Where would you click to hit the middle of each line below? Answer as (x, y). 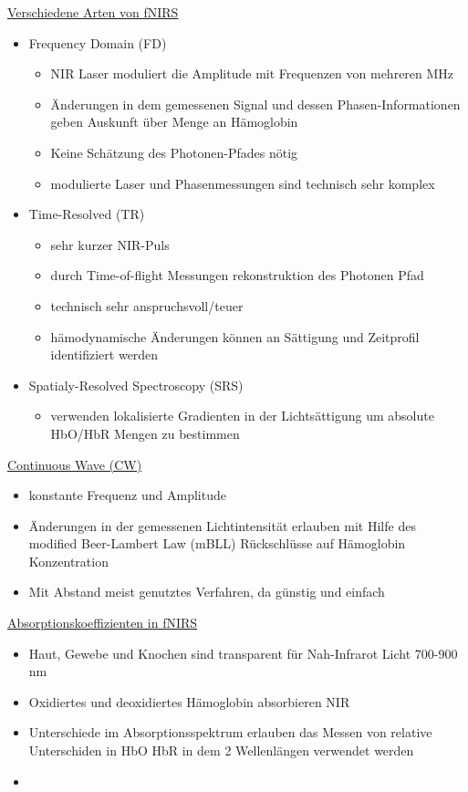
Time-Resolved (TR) (87, 214)
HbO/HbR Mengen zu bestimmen (145, 433)
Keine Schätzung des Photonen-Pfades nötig (174, 152)
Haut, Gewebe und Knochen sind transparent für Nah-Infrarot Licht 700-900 (243, 653)
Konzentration (68, 561)
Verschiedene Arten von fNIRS (93, 12)
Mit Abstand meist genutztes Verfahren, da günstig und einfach (207, 592)
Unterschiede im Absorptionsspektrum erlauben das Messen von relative (230, 732)
